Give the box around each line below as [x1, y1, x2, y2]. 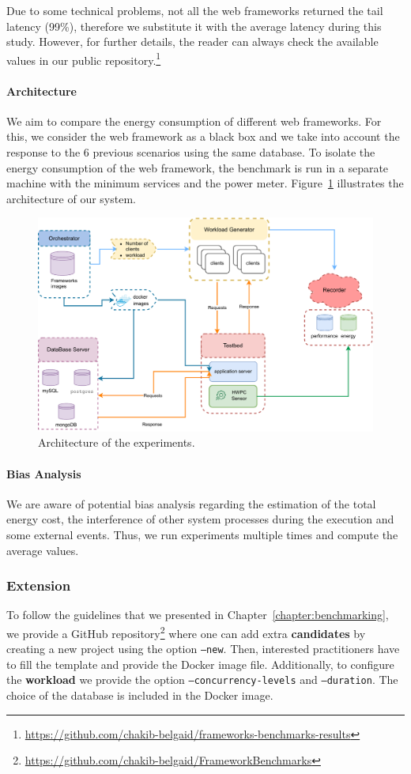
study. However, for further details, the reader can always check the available [6, 33, 379, 50]
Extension [6, 576, 71, 595]
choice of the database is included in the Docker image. [6, 687, 273, 704]
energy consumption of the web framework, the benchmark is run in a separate [6, 159, 389, 176]
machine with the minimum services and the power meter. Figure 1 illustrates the [6, 175, 404, 191]
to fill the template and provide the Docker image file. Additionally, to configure [6, 655, 394, 672]
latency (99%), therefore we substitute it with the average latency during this [6, 17, 382, 34]
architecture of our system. [6, 190, 136, 206]
